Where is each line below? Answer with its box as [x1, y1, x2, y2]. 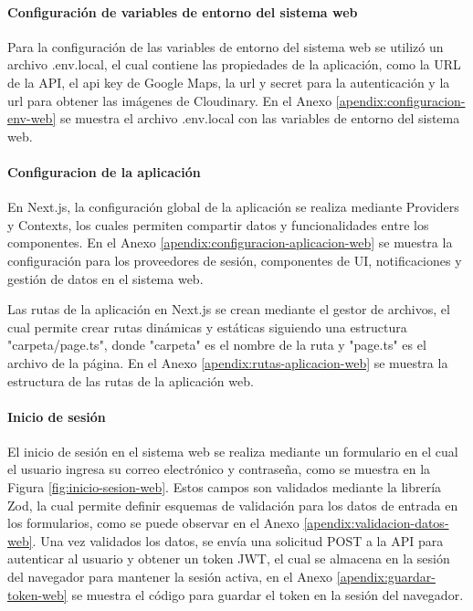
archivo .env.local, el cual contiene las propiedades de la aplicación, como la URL [7, 55, 461, 74]
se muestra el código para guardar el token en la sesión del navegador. [71, 585, 464, 604]
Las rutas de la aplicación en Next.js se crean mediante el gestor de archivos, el [7, 300, 450, 319]
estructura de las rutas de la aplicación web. [7, 371, 254, 390]
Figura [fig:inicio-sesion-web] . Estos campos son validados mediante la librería [7, 478, 442, 497]
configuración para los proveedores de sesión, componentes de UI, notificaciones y [7, 250, 462, 269]
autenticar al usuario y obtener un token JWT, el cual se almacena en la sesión [7, 549, 450, 568]
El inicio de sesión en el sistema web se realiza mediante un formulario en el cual [7, 441, 458, 460]
